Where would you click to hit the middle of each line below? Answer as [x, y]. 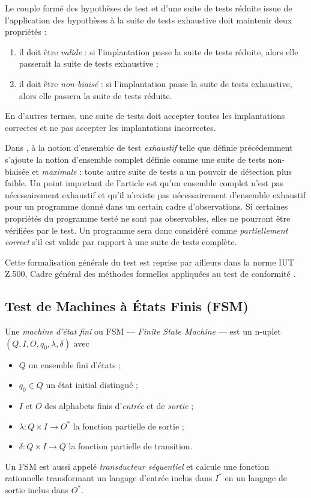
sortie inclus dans [37, 490]
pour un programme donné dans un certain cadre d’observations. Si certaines [146, 206]
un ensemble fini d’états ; [75, 364]
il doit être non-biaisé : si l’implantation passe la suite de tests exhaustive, [155, 83]
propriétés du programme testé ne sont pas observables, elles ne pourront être [148, 218]
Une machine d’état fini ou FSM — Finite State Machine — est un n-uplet [143, 331]
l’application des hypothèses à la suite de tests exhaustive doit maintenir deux [149, 20]
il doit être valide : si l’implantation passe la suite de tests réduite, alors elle [159, 51]
